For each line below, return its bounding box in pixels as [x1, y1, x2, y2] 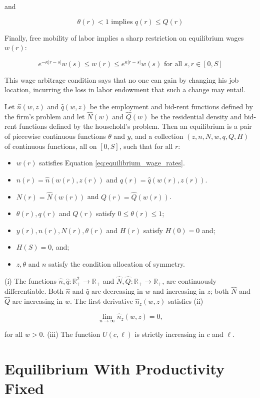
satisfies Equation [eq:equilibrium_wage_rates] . [39, 157, 185, 168]
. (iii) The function [42, 329, 100, 339]
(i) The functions [4, 275, 56, 286]
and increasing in [152, 286, 205, 296]
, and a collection [130, 130, 183, 141]
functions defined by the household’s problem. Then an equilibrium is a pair [19, 121, 252, 131]
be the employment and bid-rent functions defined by [89, 101, 253, 111]
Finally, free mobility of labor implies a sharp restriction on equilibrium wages [4, 32, 244, 43]
